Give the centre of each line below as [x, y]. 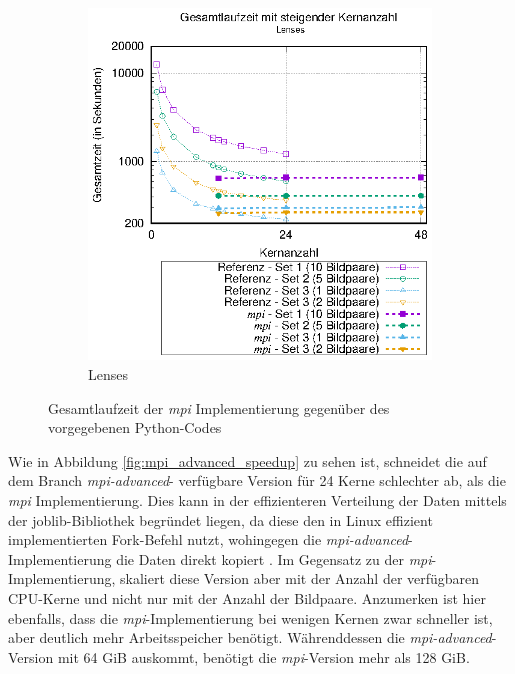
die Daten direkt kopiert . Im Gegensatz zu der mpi [274, 558]
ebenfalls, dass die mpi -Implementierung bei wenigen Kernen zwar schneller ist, [250, 617]
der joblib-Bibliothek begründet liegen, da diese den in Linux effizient [220, 519]
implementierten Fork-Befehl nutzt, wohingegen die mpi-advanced [208, 539]
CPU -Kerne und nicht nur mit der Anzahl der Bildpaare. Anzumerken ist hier [247, 597]
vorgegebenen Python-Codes [135, 427]
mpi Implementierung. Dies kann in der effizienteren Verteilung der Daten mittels [257, 499]
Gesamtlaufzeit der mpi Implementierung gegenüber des [219, 407]
